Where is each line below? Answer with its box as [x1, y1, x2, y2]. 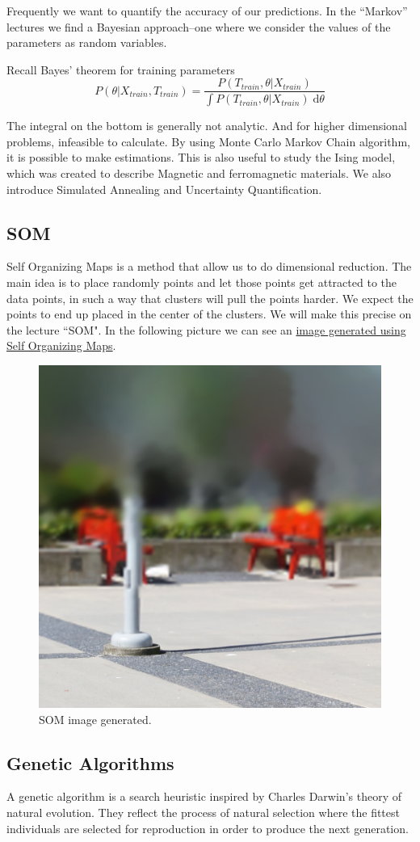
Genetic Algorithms [6, 750, 174, 775]
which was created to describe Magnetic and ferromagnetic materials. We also [6, 165, 392, 182]
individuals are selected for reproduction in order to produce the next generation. [6, 819, 409, 836]
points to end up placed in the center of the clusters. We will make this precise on [6, 305, 412, 322]
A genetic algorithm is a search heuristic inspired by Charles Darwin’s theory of [6, 788, 401, 805]
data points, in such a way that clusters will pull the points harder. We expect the [6, 289, 414, 306]
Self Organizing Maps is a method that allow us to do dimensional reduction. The [6, 258, 412, 275]
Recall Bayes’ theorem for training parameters [6, 61, 235, 78]
